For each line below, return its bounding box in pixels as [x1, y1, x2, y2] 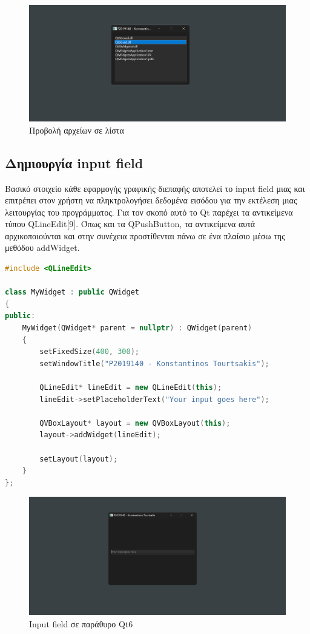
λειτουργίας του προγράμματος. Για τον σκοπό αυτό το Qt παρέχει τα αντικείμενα [5, 205, 293, 218]
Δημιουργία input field [5, 153, 143, 172]
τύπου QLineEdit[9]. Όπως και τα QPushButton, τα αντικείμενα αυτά [5, 217, 256, 230]
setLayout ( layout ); [39, 454, 118, 463]
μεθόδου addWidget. [5, 241, 80, 254]
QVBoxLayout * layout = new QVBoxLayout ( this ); [39, 418, 231, 428]
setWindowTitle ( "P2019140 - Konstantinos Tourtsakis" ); [39, 359, 269, 368]
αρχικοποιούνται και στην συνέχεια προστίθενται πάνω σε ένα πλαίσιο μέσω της [5, 229, 285, 242]
